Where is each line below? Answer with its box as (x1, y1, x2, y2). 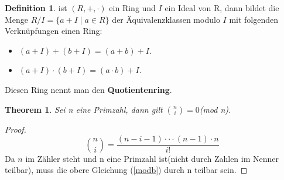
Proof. (5, 123, 26, 135)
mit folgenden (229, 13, 279, 25)
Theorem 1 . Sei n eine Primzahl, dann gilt (5, 103, 163, 115)
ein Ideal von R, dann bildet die (165, 2, 279, 13)
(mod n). (199, 103, 231, 115)
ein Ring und (109, 2, 156, 13)
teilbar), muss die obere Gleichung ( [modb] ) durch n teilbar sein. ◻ (5, 164, 248, 176)
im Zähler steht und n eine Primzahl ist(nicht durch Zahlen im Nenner (25, 152, 279, 164)
